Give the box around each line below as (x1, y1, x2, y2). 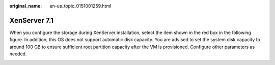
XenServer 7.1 (9, 16, 53, 25)
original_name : (9, 3, 42, 9)
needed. (9, 51, 27, 57)
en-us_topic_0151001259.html (49, 3, 112, 9)
